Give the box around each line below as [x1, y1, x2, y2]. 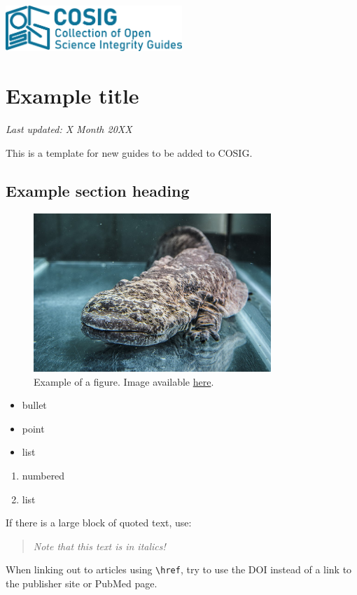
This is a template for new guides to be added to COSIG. [6, 145, 253, 160]
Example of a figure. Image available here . [34, 374, 214, 388]
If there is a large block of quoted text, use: [6, 515, 192, 530]
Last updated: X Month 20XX [6, 122, 132, 136]
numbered [22, 468, 65, 482]
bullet [22, 398, 47, 412]
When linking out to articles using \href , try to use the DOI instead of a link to [6, 562, 352, 577]
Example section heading [6, 179, 190, 201]
